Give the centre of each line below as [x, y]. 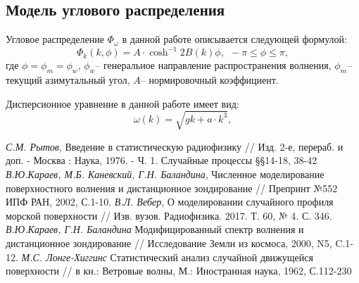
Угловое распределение [55, 39]
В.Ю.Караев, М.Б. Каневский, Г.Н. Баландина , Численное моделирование [165, 174]
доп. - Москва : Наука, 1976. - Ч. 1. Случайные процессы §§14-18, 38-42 [162, 160]
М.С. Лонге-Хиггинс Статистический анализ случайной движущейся [167, 257]
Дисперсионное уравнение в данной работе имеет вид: [122, 103]
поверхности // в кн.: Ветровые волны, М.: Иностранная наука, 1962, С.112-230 [179, 271]
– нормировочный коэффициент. [209, 80]
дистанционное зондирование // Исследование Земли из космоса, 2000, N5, [169, 243]
